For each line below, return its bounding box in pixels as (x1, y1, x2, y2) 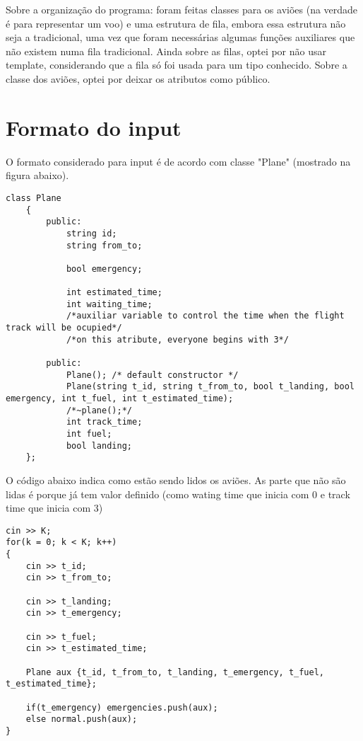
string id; (66, 228, 117, 239)
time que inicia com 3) (6, 500, 103, 515)
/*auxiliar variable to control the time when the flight (66, 311, 345, 321)
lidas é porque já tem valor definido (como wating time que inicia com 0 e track (6, 486, 350, 501)
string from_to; (66, 240, 143, 251)
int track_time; (66, 417, 143, 427)
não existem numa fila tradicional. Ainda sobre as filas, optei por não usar (6, 43, 327, 58)
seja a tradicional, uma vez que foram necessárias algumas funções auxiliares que (6, 30, 355, 45)
